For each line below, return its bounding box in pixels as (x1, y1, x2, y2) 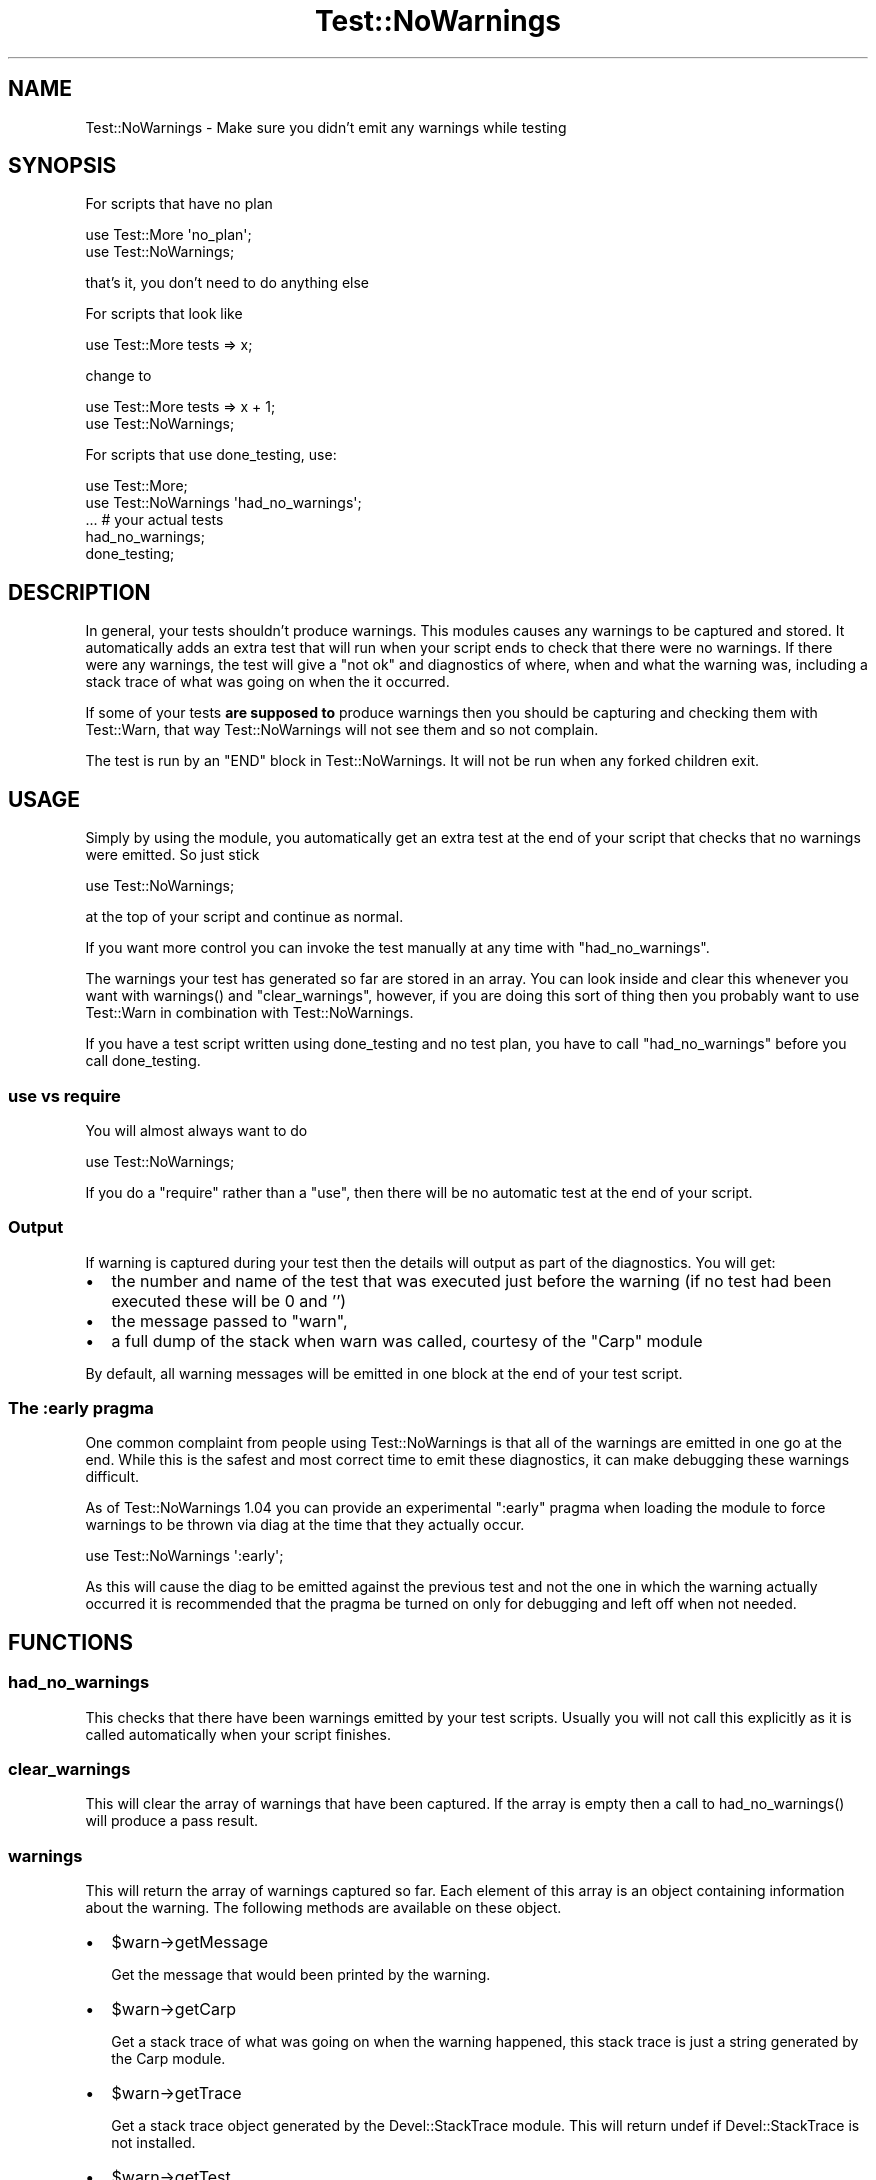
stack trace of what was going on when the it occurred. (85, 673, 450, 691)
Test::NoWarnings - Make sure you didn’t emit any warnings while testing (85, 118, 567, 136)
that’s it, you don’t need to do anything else (85, 274, 370, 292)
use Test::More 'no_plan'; (85, 226, 252, 244)
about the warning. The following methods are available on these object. (85, 1899, 562, 1917)
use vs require (8, 1085, 121, 1106)
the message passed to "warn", (111, 1310, 348, 1331)
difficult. (85, 1468, 140, 1486)
